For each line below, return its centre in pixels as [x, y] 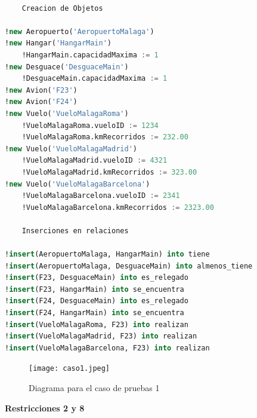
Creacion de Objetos [62, 8]
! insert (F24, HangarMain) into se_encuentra [95, 313]
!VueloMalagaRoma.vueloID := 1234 [90, 125]
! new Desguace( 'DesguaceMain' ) [67, 67]
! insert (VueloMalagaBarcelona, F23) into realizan [107, 348]
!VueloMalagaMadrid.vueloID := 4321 [95, 161]
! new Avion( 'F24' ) [41, 102]
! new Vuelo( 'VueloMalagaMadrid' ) [71, 149]
